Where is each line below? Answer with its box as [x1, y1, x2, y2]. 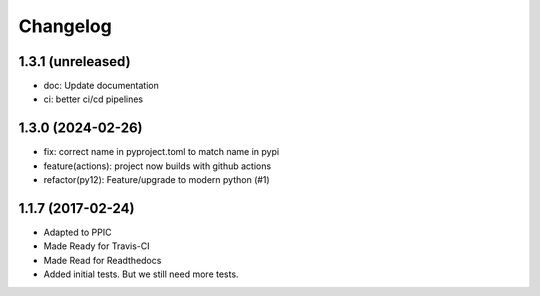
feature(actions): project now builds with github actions [43, 160, 272, 172]
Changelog [18, 15, 112, 37]
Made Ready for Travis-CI [43, 240, 150, 252]
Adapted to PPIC [43, 226, 112, 239]
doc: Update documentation [43, 80, 159, 92]
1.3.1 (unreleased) [18, 53, 131, 70]
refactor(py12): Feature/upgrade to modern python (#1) [43, 174, 270, 186]
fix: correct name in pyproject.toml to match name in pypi [43, 146, 280, 158]
